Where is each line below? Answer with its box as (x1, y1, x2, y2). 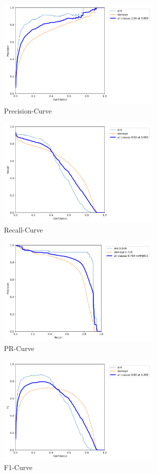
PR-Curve (4, 343, 35, 354)
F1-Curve (4, 462, 33, 472)
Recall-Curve (4, 224, 43, 235)
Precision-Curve (4, 105, 52, 116)
